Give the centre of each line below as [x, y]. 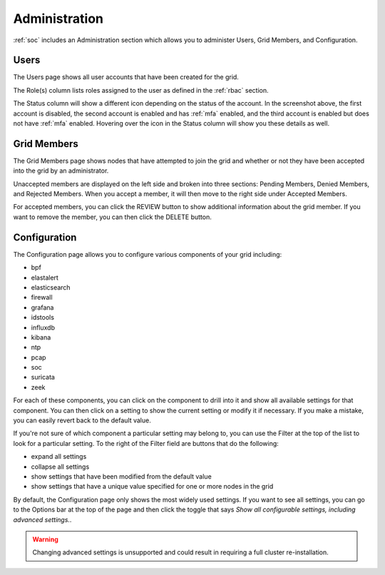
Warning [45, 539]
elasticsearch [51, 287]
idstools [43, 317]
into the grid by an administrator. [61, 171]
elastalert [45, 278]
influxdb [43, 327]
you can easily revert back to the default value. [82, 420]
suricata [43, 377]
